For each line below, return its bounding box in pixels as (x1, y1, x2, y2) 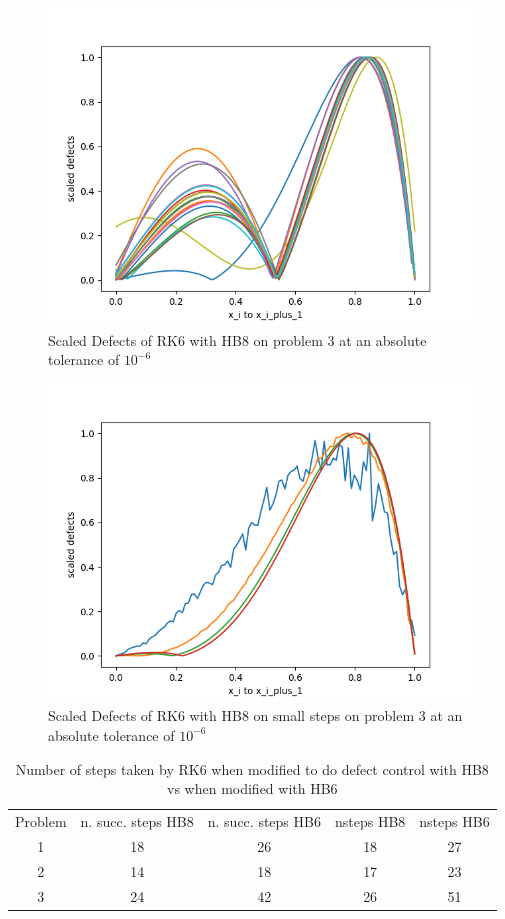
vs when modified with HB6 (167, 778, 338, 799)
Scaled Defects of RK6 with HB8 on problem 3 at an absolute (48, 329, 427, 350)
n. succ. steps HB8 (80, 811, 194, 831)
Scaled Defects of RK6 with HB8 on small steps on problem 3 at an (48, 705, 463, 726)
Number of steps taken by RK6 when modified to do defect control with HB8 (15, 758, 489, 779)
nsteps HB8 (334, 811, 406, 831)
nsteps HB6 (419, 811, 490, 831)
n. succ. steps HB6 (207, 811, 321, 831)
